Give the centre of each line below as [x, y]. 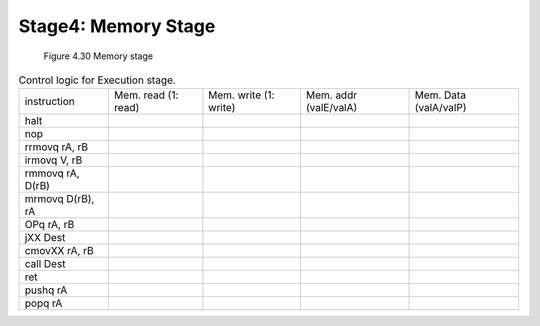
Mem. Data [440, 95]
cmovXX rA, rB [59, 251]
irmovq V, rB [53, 160]
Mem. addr [331, 95]
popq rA [43, 303]
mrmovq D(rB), [59, 199]
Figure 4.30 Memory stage [98, 56]
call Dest [45, 264]
